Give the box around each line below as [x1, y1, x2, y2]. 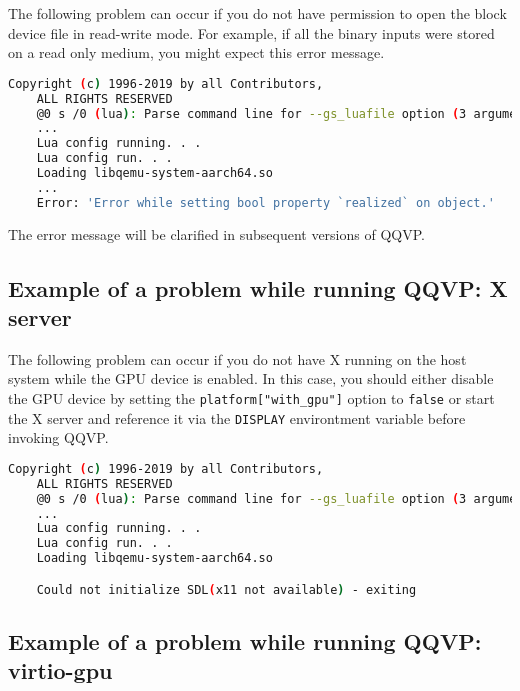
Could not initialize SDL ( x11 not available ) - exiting [36, 582, 417, 597]
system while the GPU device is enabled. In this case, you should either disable [8, 368, 494, 389]
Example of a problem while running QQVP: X [8, 272, 508, 303]
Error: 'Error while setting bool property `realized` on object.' [36, 195, 495, 210]
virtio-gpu [8, 655, 113, 686]
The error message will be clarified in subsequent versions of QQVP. [8, 223, 425, 244]
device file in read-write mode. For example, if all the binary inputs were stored [8, 22, 495, 43]
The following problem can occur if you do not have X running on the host [8, 348, 467, 369]
